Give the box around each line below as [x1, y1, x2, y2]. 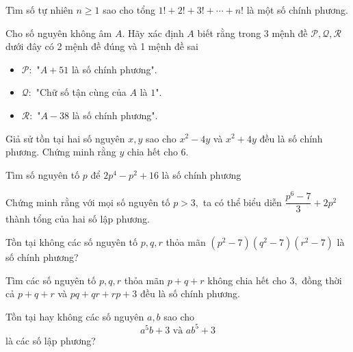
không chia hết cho [207, 273, 287, 287]
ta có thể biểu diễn [202, 194, 282, 209]
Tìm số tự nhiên [5, 3, 73, 16]
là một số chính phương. [246, 3, 348, 16]
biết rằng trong [197, 25, 261, 40]
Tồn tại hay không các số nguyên [5, 309, 144, 323]
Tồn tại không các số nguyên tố [5, 235, 138, 249]
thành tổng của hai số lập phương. [5, 212, 150, 226]
